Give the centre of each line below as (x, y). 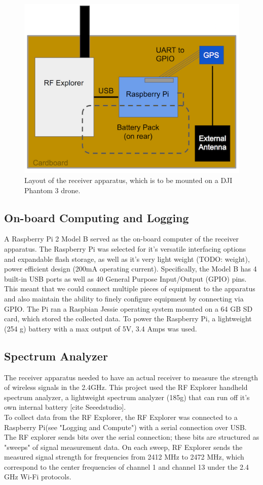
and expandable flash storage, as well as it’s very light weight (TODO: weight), (127, 259)
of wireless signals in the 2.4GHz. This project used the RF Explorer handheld (126, 387)
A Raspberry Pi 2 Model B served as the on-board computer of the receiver (122, 239)
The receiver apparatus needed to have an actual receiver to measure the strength (131, 377)
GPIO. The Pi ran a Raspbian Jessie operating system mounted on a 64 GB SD (128, 308)
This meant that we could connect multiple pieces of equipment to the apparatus (130, 289)
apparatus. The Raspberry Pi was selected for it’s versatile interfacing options (125, 248)
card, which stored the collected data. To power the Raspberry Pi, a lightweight (128, 319)
